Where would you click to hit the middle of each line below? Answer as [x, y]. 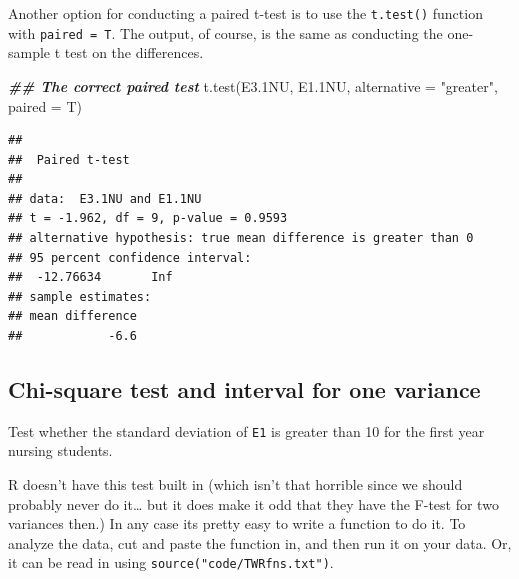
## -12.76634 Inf [90, 277]
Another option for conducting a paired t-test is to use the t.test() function [245, 13]
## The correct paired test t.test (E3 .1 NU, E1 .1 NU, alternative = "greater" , [253, 85]
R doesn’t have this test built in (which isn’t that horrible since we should [235, 484]
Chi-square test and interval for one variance [244, 389]
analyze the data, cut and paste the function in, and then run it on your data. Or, [260, 542]
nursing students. [60, 450]
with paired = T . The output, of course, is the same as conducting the [225, 32]
